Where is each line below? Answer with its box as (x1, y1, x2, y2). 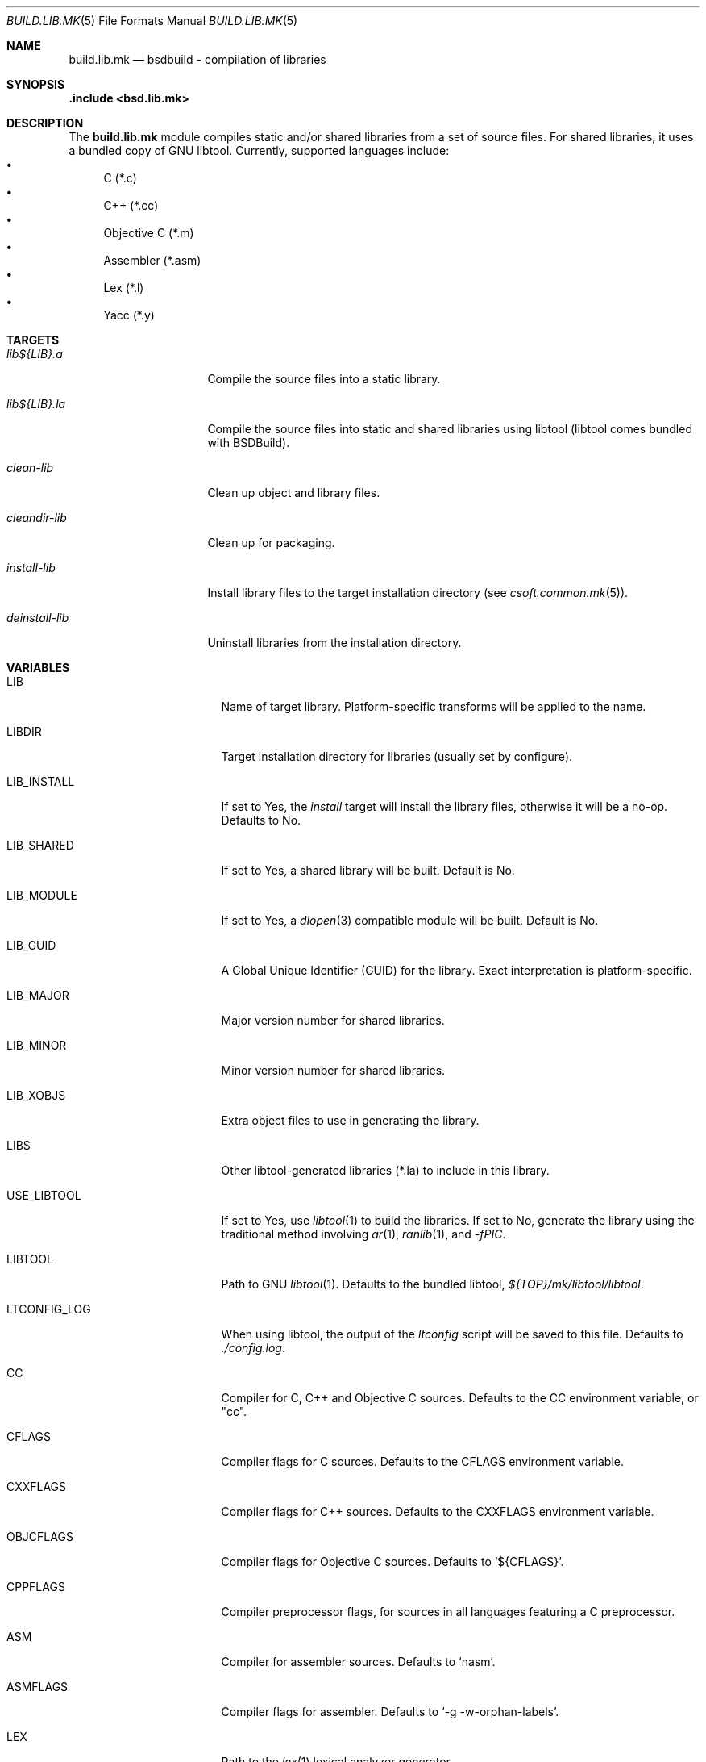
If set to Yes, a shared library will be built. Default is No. (221, 863, 515, 877)
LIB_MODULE (6, 888, 77, 902)
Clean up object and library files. (207, 486, 380, 499)
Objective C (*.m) (103, 226, 194, 240)
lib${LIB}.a (6, 347, 63, 361)
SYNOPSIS (6, 77, 65, 91)
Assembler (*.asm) (103, 253, 201, 267)
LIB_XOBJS (6, 1088, 66, 1102)
